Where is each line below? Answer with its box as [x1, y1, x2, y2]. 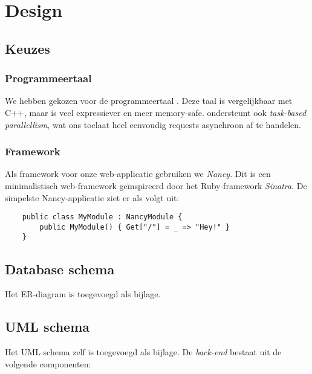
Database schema [5, 259, 115, 278]
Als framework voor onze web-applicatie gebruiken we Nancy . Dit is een [5, 167, 271, 180]
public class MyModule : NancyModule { [22, 213, 183, 222]
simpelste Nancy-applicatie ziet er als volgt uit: [5, 191, 180, 204]
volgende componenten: [5, 357, 91, 370]
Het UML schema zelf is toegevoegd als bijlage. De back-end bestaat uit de [5, 346, 282, 358]
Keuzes [5, 39, 50, 57]
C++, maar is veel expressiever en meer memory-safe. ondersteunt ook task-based [5, 106, 307, 118]
